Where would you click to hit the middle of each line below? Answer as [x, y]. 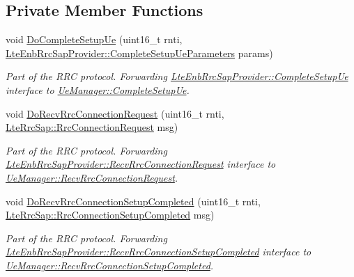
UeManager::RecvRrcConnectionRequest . [92, 177]
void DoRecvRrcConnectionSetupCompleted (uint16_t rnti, [133, 201]
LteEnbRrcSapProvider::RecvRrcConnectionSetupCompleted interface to [159, 252]
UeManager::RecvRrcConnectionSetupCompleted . [110, 265]
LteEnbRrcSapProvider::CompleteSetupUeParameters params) [139, 53]
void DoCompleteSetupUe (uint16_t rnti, [94, 39]
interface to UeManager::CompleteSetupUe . [98, 89]
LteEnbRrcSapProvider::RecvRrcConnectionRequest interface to [141, 164]
